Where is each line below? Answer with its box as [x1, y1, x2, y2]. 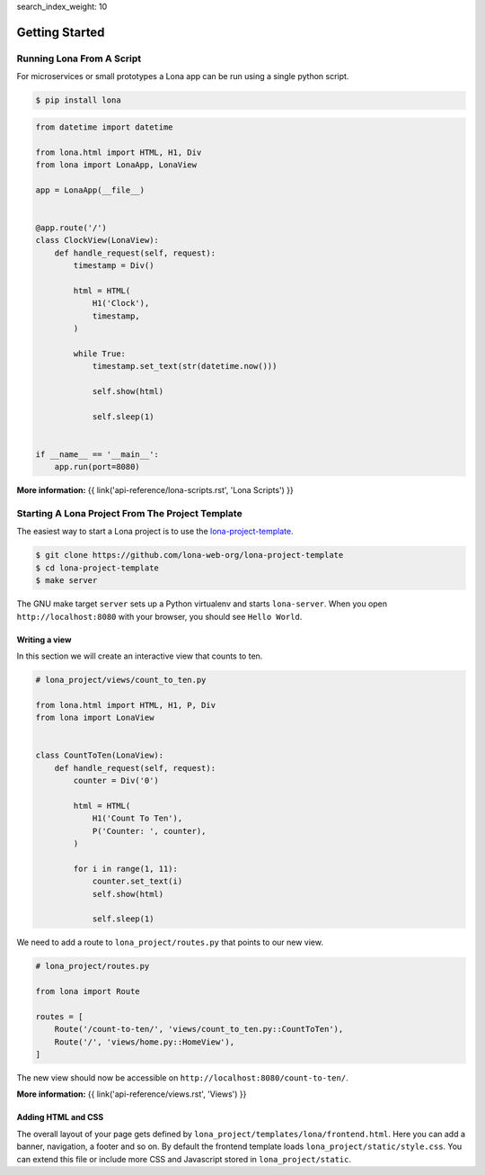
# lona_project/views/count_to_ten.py [35, 675, 207, 685]
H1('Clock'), [92, 298, 150, 309]
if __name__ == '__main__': [35, 449, 159, 459]
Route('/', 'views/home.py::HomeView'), [54, 1036, 235, 1047]
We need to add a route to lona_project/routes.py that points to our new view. [16, 937, 323, 948]
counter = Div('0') [73, 776, 159, 786]
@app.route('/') [35, 222, 108, 233]
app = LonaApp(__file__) [35, 184, 145, 195]
